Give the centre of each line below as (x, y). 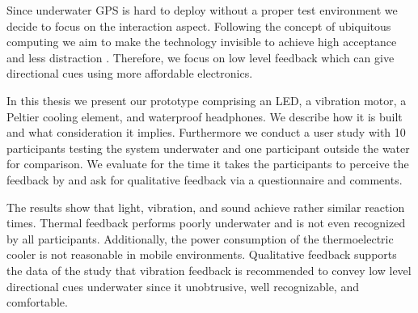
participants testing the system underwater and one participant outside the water (208, 148)
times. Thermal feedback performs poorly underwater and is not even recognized (206, 223)
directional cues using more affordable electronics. (130, 73)
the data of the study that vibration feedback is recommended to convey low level (209, 270)
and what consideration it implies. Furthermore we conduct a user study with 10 (206, 132)
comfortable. (37, 302)
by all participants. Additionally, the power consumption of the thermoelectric (200, 238)
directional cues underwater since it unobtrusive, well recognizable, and (183, 286)
